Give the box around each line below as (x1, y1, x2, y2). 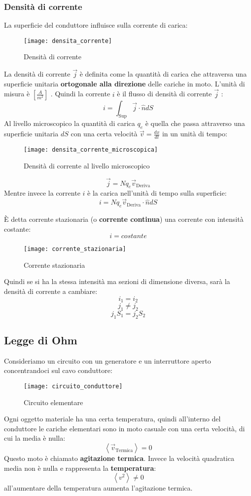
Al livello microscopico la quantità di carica (4, 118, 135, 128)
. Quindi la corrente (50, 88, 110, 99)
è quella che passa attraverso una (145, 118, 245, 128)
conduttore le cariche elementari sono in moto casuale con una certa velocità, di (4, 423, 245, 433)
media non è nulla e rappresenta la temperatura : (4, 462, 156, 473)
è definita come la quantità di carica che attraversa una (79, 69, 247, 79)
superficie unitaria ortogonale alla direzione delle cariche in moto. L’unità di (4, 78, 245, 88)
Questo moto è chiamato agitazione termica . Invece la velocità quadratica (4, 453, 234, 463)
